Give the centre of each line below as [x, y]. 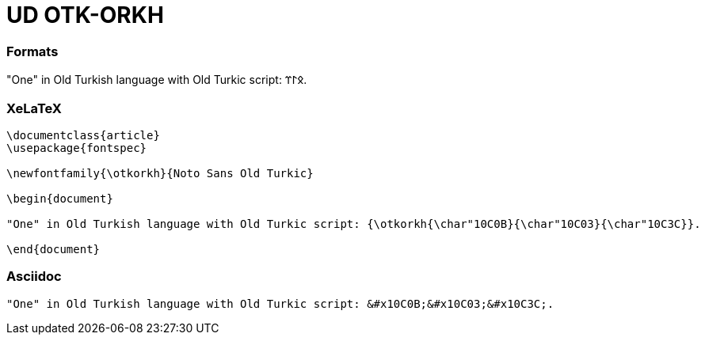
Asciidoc [34, 277]
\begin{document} [60, 198]
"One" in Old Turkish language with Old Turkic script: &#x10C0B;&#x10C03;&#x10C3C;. [280, 303]
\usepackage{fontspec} [77, 148]
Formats [32, 51]
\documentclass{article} [83, 135]
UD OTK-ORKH [85, 15]
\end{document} [53, 249]
